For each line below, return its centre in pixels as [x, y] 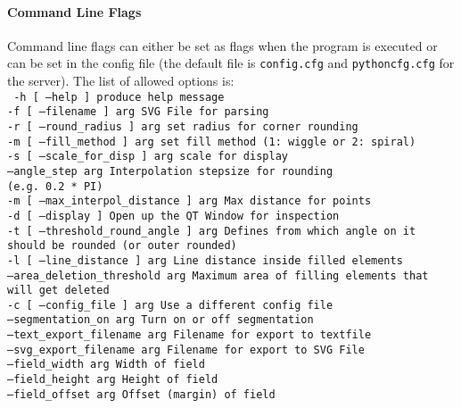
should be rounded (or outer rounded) [122, 246]
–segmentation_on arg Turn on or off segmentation [161, 320]
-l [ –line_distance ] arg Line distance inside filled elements [205, 260]
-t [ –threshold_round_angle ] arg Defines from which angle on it [212, 231]
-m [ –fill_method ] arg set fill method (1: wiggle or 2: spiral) [212, 142]
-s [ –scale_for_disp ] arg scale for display [148, 157]
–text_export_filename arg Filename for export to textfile [189, 335]
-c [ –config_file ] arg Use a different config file [170, 305]
